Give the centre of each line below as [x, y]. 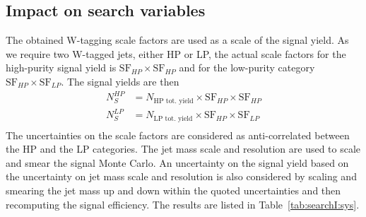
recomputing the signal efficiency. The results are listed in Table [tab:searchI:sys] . [183, 204]
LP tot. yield [173, 118]
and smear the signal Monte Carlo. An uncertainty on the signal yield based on [177, 162]
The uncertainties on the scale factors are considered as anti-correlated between [178, 135]
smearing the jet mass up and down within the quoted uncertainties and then [173, 190]
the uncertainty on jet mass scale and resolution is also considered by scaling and [181, 176]
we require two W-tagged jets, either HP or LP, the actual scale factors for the [176, 53]
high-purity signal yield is [61, 68]
